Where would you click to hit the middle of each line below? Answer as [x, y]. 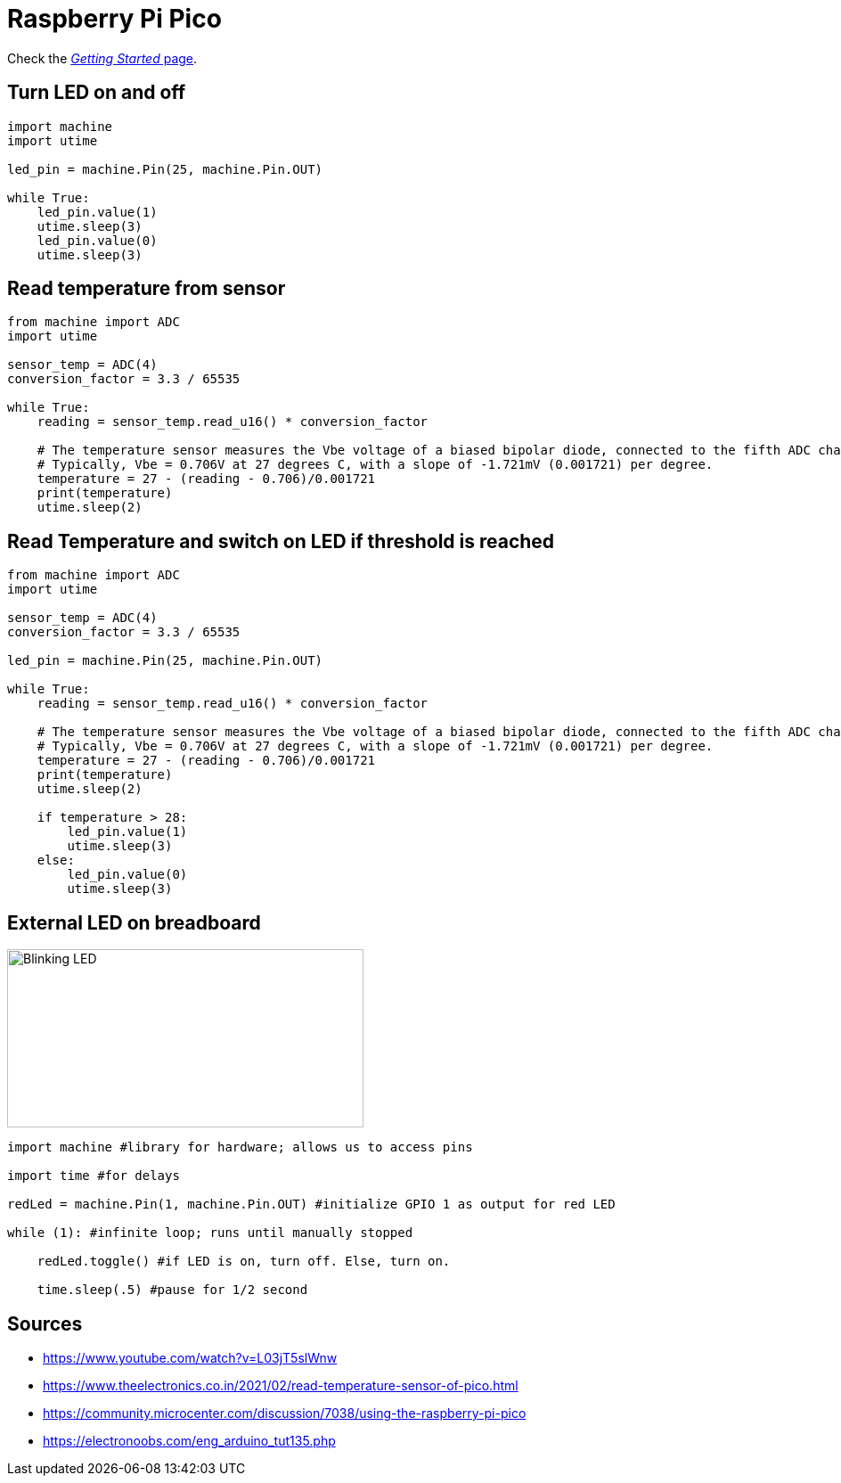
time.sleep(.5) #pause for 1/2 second [172, 1290]
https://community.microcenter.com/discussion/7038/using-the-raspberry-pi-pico [285, 1413]
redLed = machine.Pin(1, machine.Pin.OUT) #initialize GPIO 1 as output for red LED [311, 1204]
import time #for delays [94, 1176]
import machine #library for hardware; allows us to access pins [240, 1147]
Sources [45, 1323]
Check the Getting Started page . [102, 58]
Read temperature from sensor [147, 289]
